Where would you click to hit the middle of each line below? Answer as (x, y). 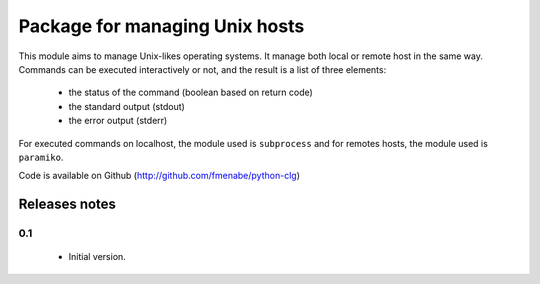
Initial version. (97, 257)
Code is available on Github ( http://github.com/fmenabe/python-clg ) (159, 176)
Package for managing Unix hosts (161, 26)
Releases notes (67, 204)
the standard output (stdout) (126, 106)
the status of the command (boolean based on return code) (191, 92)
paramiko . (41, 157)
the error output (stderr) (118, 121)
